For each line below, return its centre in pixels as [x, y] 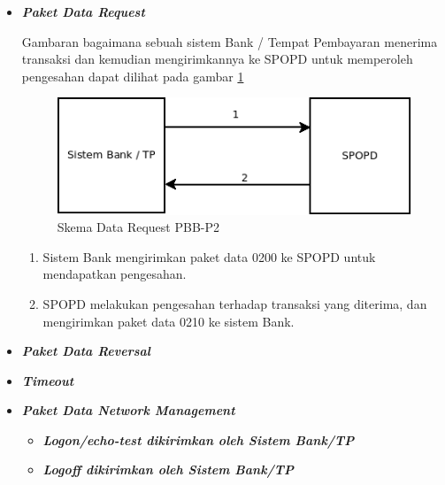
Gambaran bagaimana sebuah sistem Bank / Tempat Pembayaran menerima [230, 41]
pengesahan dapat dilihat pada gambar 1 [133, 76]
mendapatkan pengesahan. [115, 274]
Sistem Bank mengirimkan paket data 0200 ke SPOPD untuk [209, 256]
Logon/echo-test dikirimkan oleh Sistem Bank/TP [199, 439]
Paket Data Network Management [128, 410]
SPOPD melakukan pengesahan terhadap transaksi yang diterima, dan [235, 303]
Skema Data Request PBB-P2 [138, 227]
